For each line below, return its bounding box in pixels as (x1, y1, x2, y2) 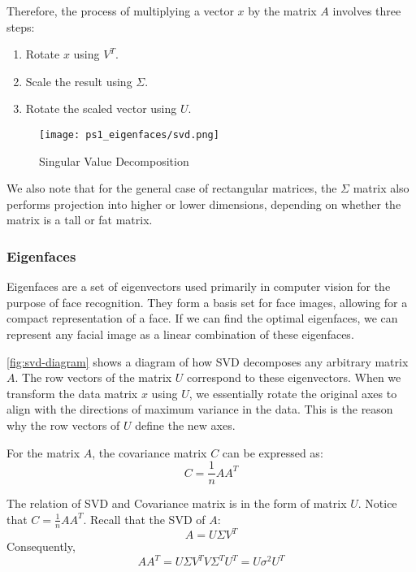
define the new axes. (135, 416, 236, 433)
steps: (6, 18, 35, 35)
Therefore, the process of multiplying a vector (6, 2, 234, 19)
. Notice (357, 495, 397, 512)
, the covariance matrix (92, 444, 207, 461)
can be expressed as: (222, 444, 323, 461)
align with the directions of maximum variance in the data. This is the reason (6, 401, 393, 418)
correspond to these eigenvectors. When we (187, 369, 401, 386)
